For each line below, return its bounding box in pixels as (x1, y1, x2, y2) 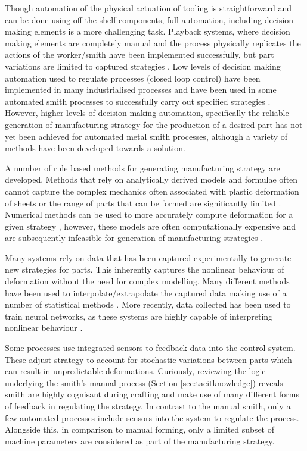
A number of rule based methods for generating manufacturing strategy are (5, 161, 280, 174)
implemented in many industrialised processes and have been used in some (5, 83, 277, 96)
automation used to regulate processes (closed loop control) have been (5, 71, 261, 84)
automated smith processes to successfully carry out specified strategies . (5, 95, 271, 107)
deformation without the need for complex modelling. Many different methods (5, 275, 290, 287)
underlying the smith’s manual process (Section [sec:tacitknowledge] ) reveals (5, 376, 283, 389)
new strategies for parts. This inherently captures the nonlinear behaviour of (5, 263, 284, 275)
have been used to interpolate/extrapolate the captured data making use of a (5, 286, 287, 299)
